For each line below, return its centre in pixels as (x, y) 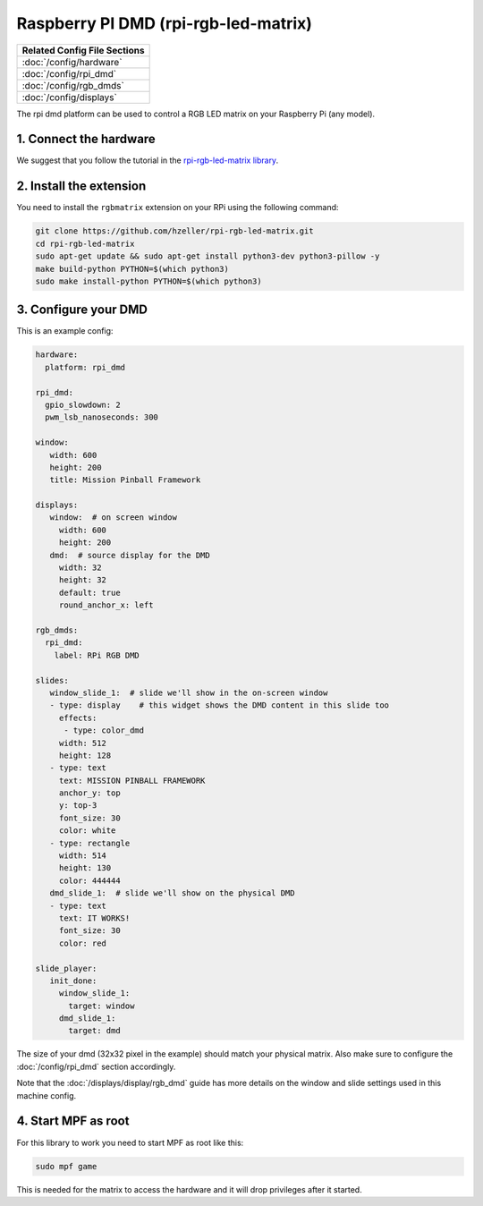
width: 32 (80, 568)
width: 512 (83, 743)
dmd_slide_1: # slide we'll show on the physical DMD (172, 893)
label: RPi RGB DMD (97, 655)
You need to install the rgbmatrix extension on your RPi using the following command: (178, 208)
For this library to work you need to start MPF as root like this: (130, 1142)
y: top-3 (78, 806)
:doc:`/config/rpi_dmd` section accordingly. (96, 1066)
